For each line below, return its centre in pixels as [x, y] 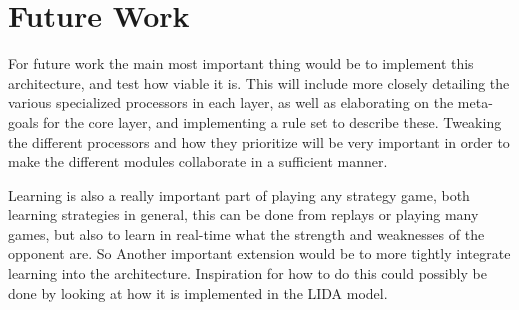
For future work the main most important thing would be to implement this [241, 63]
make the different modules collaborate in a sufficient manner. [198, 161]
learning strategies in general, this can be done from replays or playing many [243, 214]
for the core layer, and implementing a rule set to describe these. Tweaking [272, 121]
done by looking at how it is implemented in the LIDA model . [198, 292]
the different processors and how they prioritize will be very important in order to [259, 141]
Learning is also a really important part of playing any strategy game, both [239, 194]
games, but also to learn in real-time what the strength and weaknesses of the [246, 233]
